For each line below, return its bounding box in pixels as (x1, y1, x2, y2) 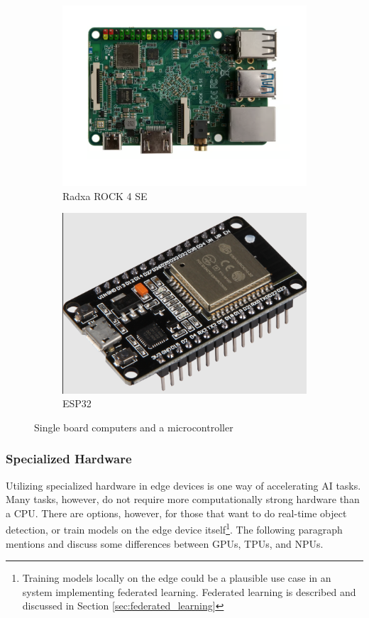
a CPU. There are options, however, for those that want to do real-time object (6, 505, 347, 520)
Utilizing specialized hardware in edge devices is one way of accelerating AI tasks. (6, 478, 361, 492)
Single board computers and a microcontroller (34, 419, 233, 434)
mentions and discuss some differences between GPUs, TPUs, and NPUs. (6, 536, 324, 551)
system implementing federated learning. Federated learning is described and (22, 584, 356, 599)
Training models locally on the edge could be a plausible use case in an (22, 570, 331, 585)
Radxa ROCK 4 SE (62, 188, 148, 203)
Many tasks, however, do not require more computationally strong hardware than (6, 492, 360, 507)
